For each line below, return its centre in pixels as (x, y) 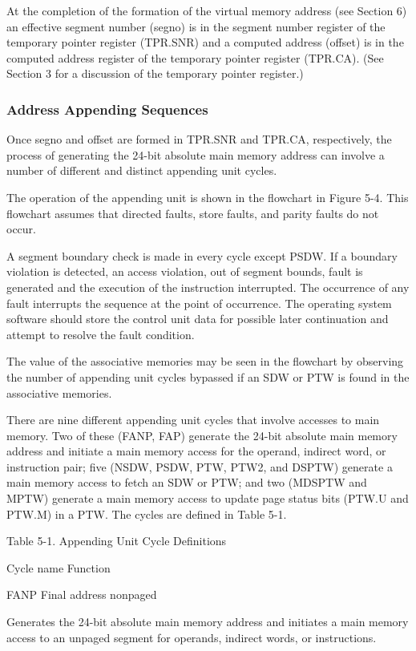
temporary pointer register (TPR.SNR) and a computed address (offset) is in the (205, 42)
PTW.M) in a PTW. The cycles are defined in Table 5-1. (147, 514)
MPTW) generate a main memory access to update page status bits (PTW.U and (208, 498)
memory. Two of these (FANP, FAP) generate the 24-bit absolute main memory (202, 435)
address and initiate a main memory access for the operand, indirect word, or (196, 451)
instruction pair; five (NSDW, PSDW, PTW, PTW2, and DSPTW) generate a (200, 466)
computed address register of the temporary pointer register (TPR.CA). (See (195, 57)
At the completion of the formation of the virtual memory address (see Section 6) (207, 10)
